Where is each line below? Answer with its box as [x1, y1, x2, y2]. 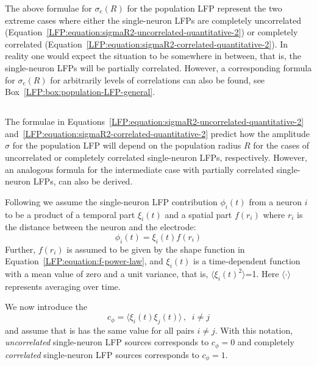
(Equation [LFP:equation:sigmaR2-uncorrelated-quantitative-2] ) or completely [5, 26, 298, 38]
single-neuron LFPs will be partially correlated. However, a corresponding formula [5, 61, 312, 74]
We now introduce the [5, 300, 87, 313]
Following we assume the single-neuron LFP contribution [5, 195, 218, 208]
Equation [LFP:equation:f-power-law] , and [5, 255, 163, 267]
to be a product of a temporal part [5, 208, 135, 220]
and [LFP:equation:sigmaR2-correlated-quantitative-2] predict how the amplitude [5, 127, 310, 139]
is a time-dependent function [193, 255, 301, 267]
